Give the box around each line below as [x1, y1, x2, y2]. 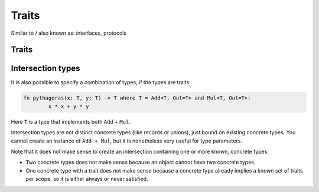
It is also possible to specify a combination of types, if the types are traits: [11, 79, 191, 86]
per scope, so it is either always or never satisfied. [25, 176, 148, 183]
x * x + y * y [48, 103, 89, 110]
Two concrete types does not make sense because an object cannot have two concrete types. [25, 159, 256, 166]
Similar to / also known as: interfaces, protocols [11, 29, 127, 37]
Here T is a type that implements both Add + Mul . [11, 118, 131, 125]
